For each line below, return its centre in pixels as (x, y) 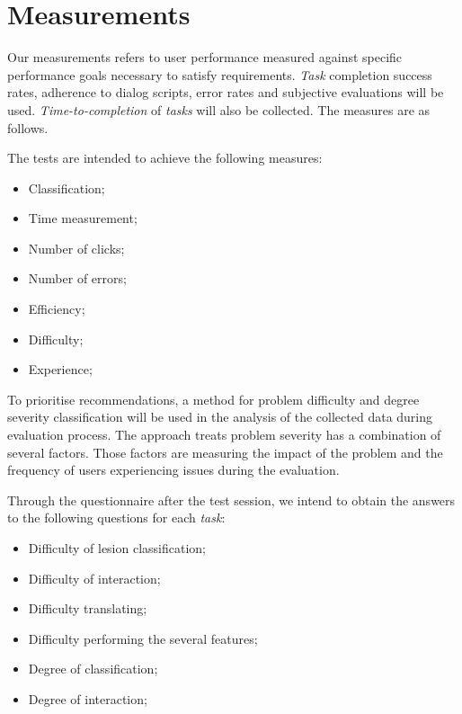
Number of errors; (77, 278)
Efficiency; (57, 309)
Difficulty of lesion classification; (117, 548)
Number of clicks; (76, 248)
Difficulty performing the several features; (143, 638)
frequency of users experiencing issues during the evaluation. (173, 470)
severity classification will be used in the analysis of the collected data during (220, 417)
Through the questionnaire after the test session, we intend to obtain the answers (231, 500)
